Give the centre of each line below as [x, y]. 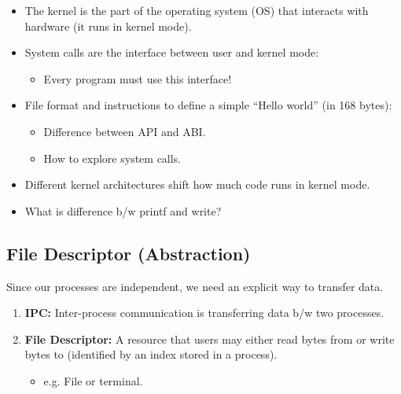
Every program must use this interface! [138, 78]
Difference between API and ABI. [125, 131]
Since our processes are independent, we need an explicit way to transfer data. [195, 286]
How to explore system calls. [112, 158]
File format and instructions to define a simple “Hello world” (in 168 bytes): [208, 105]
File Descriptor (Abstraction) [129, 253]
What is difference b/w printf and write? [123, 210]
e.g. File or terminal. [93, 380]
